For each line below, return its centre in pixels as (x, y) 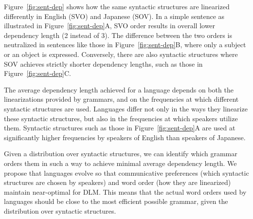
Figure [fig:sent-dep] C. (38, 73)
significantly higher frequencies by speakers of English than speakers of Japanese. (125, 137)
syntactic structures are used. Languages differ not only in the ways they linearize (126, 108)
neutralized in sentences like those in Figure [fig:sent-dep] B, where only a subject (125, 45)
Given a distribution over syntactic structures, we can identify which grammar (121, 154)
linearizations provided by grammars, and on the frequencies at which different (121, 99)
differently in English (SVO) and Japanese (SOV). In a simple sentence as (114, 16)
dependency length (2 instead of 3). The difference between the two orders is (118, 35)
